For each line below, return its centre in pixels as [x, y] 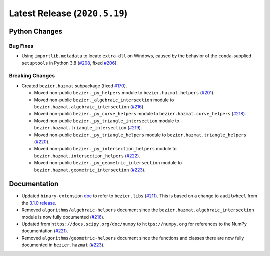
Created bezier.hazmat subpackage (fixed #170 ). [74, 86]
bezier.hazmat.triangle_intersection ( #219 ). [88, 128]
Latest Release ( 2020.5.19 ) [68, 13]
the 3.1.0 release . [39, 203]
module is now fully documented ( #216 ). [63, 217]
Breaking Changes [32, 76]
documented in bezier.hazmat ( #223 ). [63, 245]
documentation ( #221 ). [45, 231]
